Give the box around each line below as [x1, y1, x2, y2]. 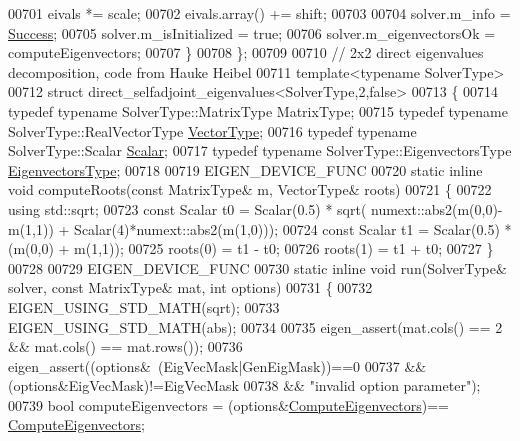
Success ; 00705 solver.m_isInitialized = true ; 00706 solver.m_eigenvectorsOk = [8, 22, 496, 43]
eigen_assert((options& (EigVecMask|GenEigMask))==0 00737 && [8, 355, 427, 376]
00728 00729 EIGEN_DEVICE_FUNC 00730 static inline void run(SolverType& [8, 257, 507, 278]
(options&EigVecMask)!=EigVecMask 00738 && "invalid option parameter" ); [8, 375, 481, 396]
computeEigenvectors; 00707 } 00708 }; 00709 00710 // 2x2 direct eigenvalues [8, 42, 484, 63]
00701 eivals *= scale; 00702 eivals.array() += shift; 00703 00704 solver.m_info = [8, 3, 511, 23]
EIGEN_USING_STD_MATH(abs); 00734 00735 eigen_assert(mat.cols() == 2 [8, 316, 503, 337]
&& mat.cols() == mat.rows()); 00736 [8, 336, 243, 357]
